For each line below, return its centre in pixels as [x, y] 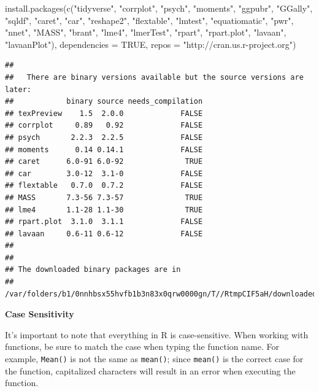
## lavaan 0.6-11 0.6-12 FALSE [104, 234]
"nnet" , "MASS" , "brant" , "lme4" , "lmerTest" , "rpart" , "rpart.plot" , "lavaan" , [146, 32]
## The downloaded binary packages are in [93, 270]
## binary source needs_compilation [104, 102]
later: [18, 89]
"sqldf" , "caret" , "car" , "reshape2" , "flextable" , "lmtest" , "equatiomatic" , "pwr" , [149, 20]
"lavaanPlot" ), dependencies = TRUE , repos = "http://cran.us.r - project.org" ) [151, 44]
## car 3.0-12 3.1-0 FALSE [104, 173]
